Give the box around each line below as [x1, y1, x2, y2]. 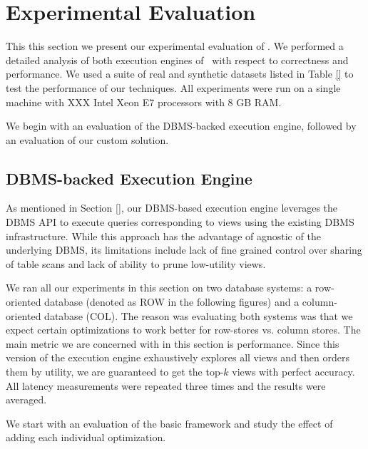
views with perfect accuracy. [232, 364, 355, 379]
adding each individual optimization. [6, 430, 166, 445]
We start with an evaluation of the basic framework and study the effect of [6, 416, 333, 430]
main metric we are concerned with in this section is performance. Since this [6, 336, 339, 351]
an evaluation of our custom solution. [6, 132, 169, 147]
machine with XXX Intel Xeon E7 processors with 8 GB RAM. [6, 94, 282, 109]
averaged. [6, 392, 47, 407]
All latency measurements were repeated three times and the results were [6, 378, 326, 393]
